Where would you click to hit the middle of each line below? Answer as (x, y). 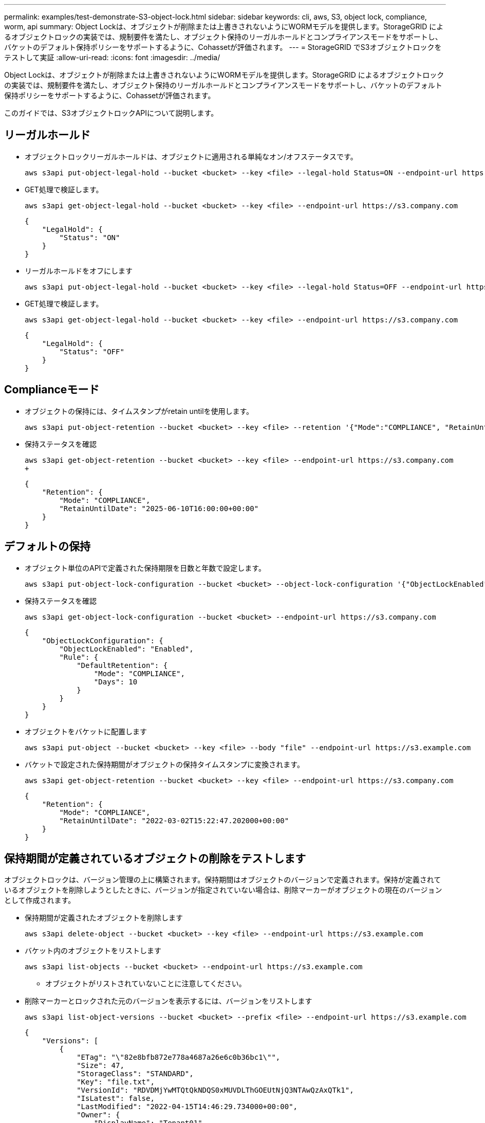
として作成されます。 (40, 900)
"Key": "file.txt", (116, 1082)
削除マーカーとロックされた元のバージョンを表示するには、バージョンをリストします (169, 1001)
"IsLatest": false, (116, 1099)
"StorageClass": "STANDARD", (135, 1074)
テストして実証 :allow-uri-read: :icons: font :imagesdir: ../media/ (112, 57)
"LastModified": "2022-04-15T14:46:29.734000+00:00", (187, 1107)
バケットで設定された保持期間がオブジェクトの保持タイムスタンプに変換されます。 (164, 764)
